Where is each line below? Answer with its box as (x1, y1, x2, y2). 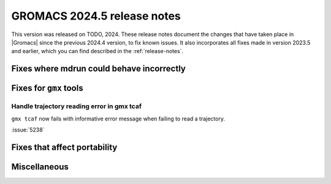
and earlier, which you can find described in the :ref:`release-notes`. (11, 48, 184, 55)
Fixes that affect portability (11, 142, 118, 152)
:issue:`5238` (11, 126, 45, 133)
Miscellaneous (11, 161, 69, 172)
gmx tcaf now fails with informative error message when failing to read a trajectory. (11, 115, 225, 122)
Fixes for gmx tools (11, 83, 83, 94)
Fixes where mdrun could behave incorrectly (11, 64, 186, 74)
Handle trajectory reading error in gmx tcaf (11, 102, 142, 111)
